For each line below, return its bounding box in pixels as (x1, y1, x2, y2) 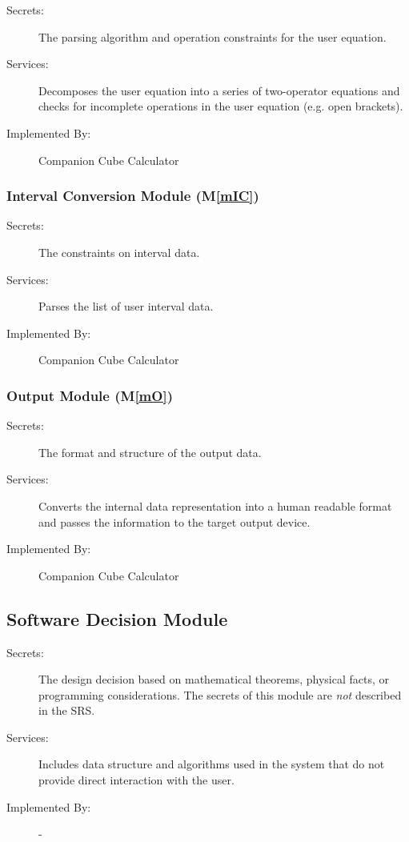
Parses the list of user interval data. (38, 298, 214, 315)
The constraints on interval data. (38, 243, 200, 260)
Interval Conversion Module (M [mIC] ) (6, 186, 259, 206)
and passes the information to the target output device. (38, 513, 311, 530)
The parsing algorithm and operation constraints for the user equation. (38, 28, 387, 45)
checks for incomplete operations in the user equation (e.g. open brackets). (38, 98, 403, 114)
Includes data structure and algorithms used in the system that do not (38, 756, 385, 772)
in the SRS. (38, 702, 95, 719)
